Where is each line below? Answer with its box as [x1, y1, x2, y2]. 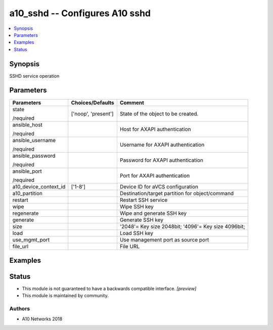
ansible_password [12, 152, 56, 159]
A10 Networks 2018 [22, 316, 63, 322]
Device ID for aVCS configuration [119, 183, 199, 190]
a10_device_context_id [12, 183, 66, 190]
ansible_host [12, 121, 43, 128]
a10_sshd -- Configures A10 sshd [9, 8, 151, 19]
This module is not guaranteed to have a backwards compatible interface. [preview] [22, 286, 197, 292]
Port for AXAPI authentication [119, 172, 190, 179]
